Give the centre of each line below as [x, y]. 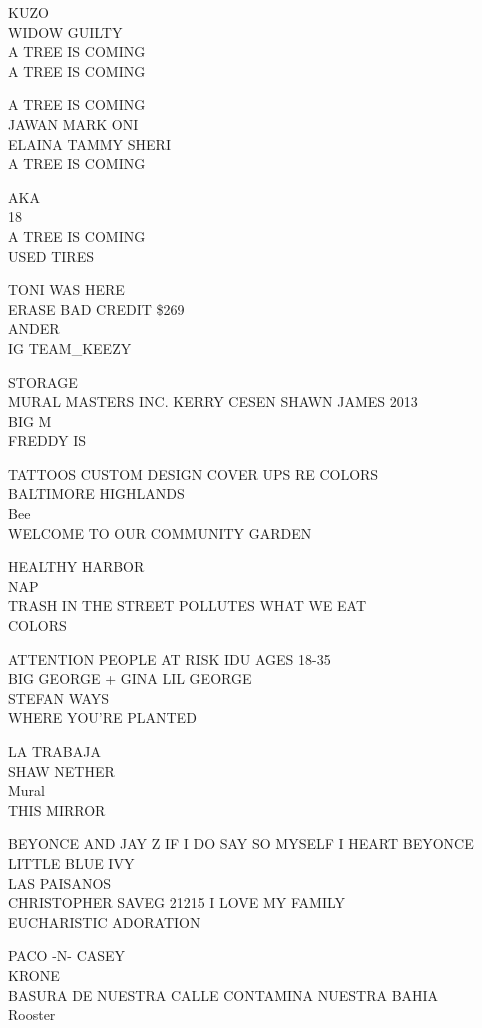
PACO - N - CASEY [67, 955]
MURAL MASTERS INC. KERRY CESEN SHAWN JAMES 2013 [213, 401]
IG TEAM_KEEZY [70, 347]
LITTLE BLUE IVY [71, 862]
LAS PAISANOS [60, 882]
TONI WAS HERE [66, 289]
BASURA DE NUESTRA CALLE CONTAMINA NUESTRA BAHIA [223, 994]
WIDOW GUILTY [65, 31]
